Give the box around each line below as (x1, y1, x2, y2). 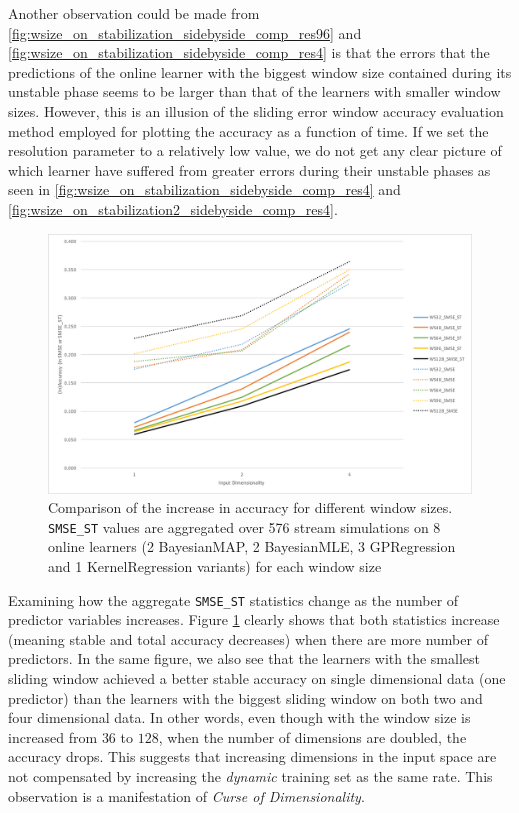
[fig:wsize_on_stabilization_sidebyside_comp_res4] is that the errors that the (8, 42, 490, 63)
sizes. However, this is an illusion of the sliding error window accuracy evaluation (8, 100, 504, 121)
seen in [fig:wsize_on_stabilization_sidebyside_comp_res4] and (8, 179, 401, 200)
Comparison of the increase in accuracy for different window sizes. (48, 497, 453, 518)
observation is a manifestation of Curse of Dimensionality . (8, 785, 365, 806)
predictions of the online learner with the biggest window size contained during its (8, 61, 512, 82)
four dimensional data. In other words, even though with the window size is (8, 707, 471, 728)
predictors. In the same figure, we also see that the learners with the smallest (8, 648, 480, 669)
